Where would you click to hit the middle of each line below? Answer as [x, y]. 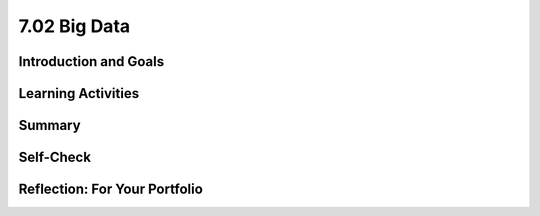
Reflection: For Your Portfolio [111, 189]
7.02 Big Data [74, 26]
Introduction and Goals [91, 61]
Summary [49, 125]
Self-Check [55, 157]
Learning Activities [79, 93]
